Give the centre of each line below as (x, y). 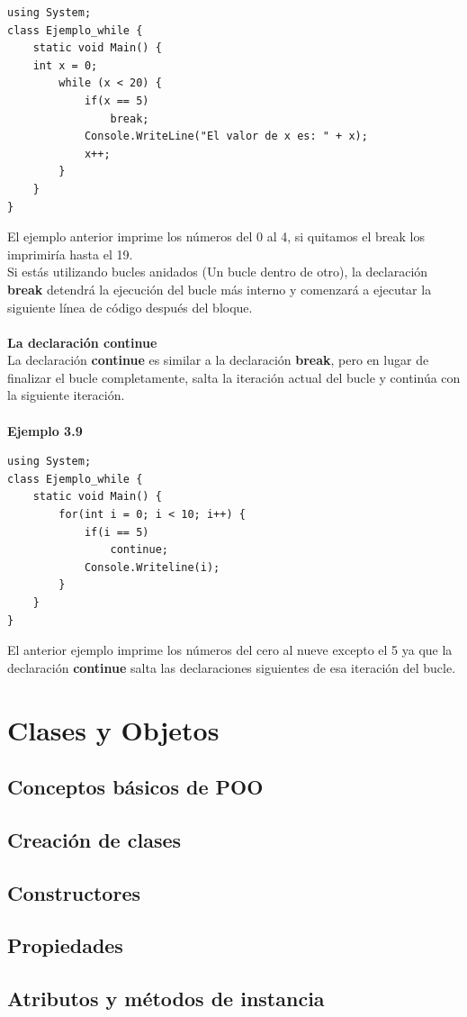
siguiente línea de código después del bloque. (130, 307)
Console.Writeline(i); (152, 567)
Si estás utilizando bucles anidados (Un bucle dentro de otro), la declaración (218, 272)
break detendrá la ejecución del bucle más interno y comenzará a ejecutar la (220, 289)
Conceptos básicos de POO (135, 787)
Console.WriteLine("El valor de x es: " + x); (226, 136)
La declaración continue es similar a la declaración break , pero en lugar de (218, 360)
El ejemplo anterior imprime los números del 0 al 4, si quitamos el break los (216, 236)
